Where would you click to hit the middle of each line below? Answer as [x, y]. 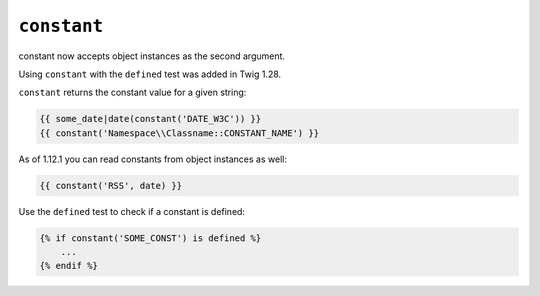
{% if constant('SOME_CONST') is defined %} [150, 238]
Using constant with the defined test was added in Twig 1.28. [150, 74]
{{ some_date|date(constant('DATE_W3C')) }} [150, 119]
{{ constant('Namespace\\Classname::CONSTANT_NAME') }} [179, 133]
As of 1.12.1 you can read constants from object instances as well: [152, 159]
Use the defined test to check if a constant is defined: [131, 211]
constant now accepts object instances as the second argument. [151, 56]
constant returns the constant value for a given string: [132, 92]
